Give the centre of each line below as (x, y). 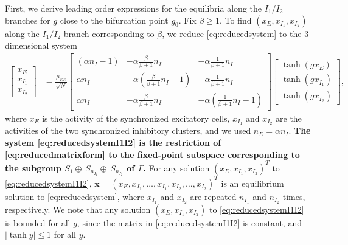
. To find (236, 20)
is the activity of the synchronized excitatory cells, (136, 118)
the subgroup (33, 167)
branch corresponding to (109, 33)
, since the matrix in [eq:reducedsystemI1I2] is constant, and (189, 222)
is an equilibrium (252, 183)
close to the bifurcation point (114, 20)
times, (294, 196)
